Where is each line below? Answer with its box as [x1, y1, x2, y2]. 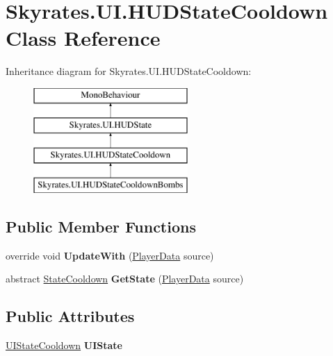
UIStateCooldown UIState [6, 338, 122, 353]
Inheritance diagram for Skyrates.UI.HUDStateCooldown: [6, 64, 252, 78]
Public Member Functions [6, 216, 196, 237]
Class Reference [6, 24, 161, 52]
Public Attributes [6, 305, 135, 327]
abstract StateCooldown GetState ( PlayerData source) [6, 271, 244, 286]
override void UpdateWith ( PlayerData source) [6, 248, 214, 262]
